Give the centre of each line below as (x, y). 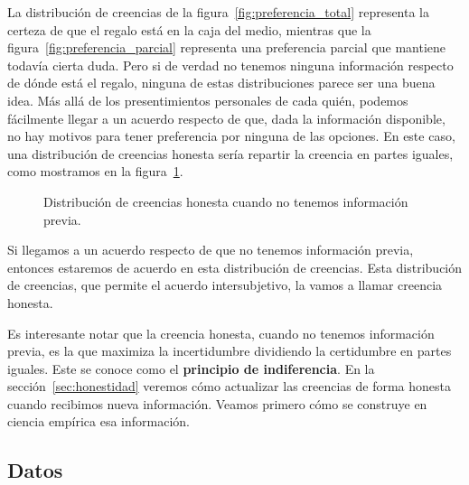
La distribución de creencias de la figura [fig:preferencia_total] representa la (219, 12)
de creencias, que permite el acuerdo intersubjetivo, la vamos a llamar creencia (225, 285)
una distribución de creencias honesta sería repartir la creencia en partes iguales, (230, 153)
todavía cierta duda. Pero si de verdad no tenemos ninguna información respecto (230, 65)
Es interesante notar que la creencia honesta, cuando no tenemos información (221, 333)
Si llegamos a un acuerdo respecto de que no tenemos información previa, (211, 250)
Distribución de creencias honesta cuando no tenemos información (226, 201)
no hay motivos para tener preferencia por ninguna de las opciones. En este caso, (231, 136)
